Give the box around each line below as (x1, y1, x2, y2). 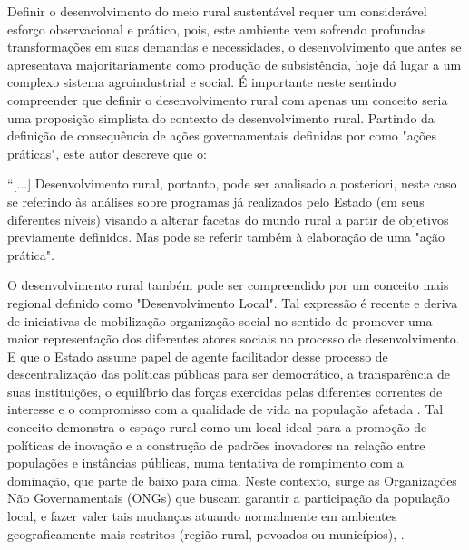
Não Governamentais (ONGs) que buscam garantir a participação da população (7, 488, 450, 507)
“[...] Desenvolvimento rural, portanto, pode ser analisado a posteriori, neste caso (7, 174, 457, 193)
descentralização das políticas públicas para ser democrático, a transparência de (7, 364, 450, 383)
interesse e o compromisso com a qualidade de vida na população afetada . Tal (7, 400, 444, 419)
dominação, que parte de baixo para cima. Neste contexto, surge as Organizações (7, 470, 457, 489)
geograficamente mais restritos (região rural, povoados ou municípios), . (7, 524, 405, 543)
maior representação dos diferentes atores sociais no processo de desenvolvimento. (7, 329, 460, 348)
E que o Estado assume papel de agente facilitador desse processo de (7, 346, 388, 365)
